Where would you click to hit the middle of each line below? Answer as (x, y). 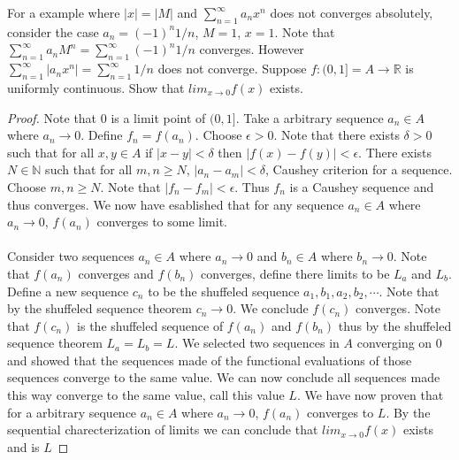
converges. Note (398, 308)
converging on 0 (399, 343)
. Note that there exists (337, 135)
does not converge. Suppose (232, 69)
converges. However (252, 49)
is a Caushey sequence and (362, 186)
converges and (116, 273)
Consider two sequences (71, 256)
